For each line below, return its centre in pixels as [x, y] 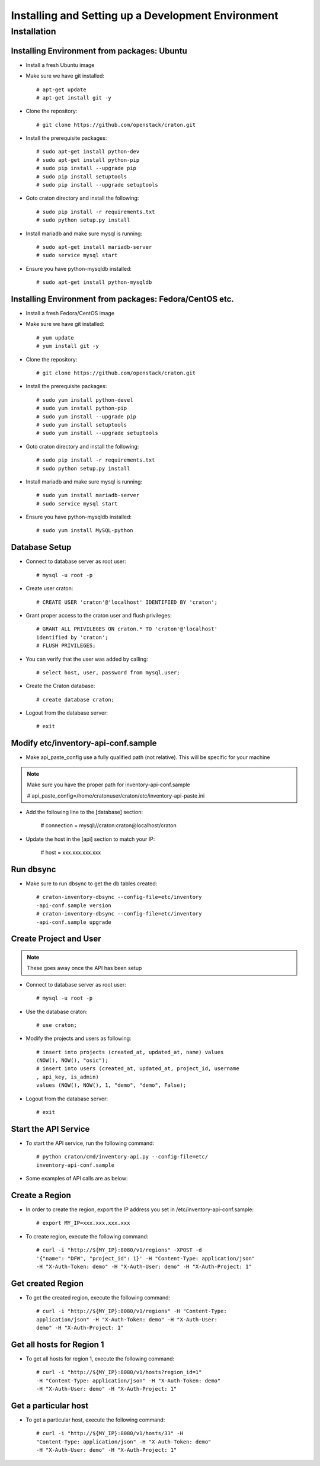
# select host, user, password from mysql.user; [108, 672]
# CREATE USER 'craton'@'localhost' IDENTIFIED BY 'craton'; [127, 602]
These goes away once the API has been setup [84, 968]
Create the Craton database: [60, 686]
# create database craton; [76, 700]
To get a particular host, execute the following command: [95, 1420]
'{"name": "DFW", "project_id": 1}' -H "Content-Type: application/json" [146, 1258]
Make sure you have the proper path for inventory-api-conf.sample [108, 785]
